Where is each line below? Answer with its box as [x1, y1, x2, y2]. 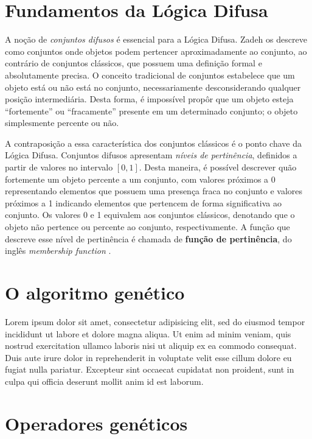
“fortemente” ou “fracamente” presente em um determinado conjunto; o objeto [5, 104, 298, 117]
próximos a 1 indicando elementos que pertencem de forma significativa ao [5, 196, 282, 209]
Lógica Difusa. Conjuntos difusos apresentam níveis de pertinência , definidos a [5, 149, 297, 161]
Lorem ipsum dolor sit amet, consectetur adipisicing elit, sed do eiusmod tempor [5, 315, 305, 328]
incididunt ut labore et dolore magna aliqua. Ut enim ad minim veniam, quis [5, 327, 291, 340]
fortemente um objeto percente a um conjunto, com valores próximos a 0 [5, 172, 276, 185]
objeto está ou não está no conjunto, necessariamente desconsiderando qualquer [5, 80, 301, 93]
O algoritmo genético [5, 280, 185, 304]
